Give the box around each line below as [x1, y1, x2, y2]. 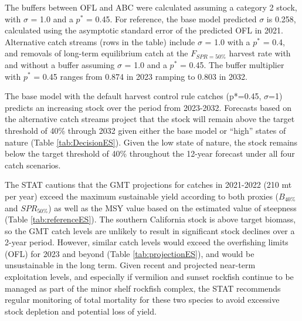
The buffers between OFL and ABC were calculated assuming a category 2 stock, [5, 1, 297, 13]
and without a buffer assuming [5, 58, 115, 70]
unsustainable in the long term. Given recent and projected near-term [5, 259, 256, 271]
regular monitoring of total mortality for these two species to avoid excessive [5, 293, 280, 306]
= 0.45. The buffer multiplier [180, 58, 284, 70]
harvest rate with [229, 47, 291, 59]
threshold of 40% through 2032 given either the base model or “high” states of [5, 124, 286, 136]
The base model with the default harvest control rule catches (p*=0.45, [5, 90, 262, 102]
